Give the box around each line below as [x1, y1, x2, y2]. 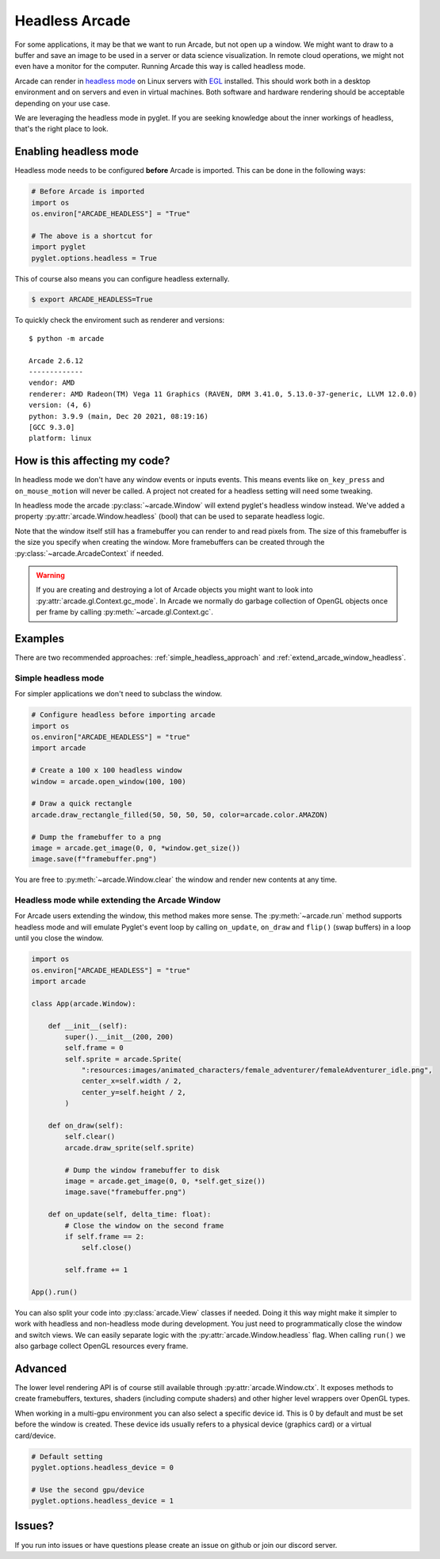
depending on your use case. [14, 98, 110, 108]
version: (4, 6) [29, 400, 92, 410]
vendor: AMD [29, 378, 75, 388]
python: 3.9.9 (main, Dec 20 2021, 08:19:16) [29, 412, 209, 420]
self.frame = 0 [64, 1044, 124, 1052]
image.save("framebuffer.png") [64, 1188, 186, 1197]
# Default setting [31, 1452, 103, 1461]
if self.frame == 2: [64, 1231, 145, 1241]
